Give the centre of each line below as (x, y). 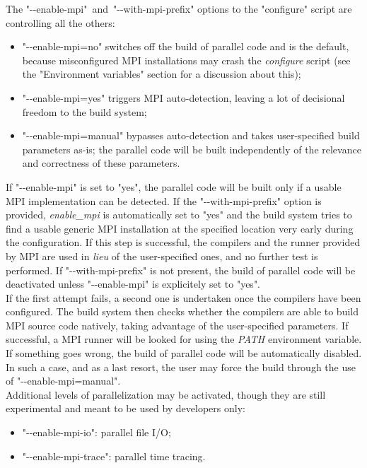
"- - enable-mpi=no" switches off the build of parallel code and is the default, (186, 46)
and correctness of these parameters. (101, 163)
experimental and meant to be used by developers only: (126, 408)
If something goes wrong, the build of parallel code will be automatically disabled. (184, 353)
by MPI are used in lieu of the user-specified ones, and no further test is (162, 256)
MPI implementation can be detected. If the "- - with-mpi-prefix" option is (164, 200)
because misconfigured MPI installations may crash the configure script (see (186, 60)
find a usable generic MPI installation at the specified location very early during (180, 228)
